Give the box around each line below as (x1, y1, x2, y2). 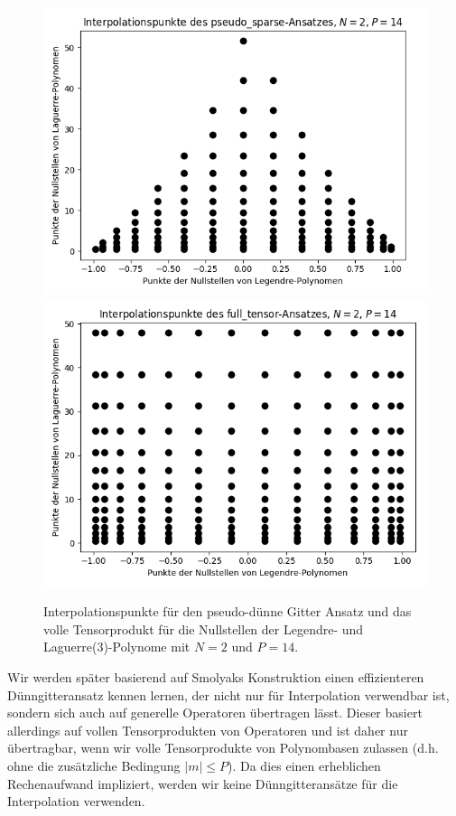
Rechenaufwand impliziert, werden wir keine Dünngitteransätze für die (7, 774, 398, 793)
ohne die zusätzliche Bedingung (7, 755, 181, 774)
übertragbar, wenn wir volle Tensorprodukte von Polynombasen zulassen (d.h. (7, 738, 439, 757)
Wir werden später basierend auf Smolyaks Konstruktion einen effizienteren (7, 667, 424, 686)
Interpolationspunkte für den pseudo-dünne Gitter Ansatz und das (43, 602, 412, 621)
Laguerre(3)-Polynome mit (43, 637, 191, 656)
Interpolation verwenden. (7, 792, 145, 811)
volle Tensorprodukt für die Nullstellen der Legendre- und (43, 619, 364, 638)
